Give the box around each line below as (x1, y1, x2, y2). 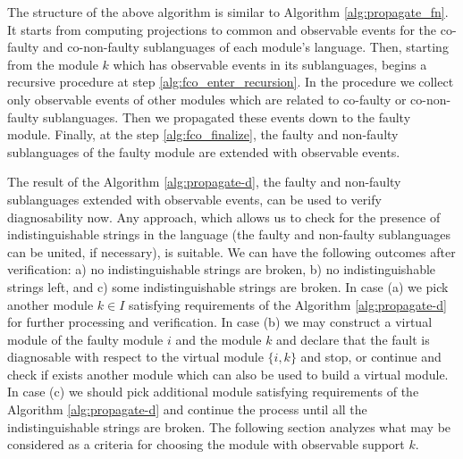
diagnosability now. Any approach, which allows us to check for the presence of (7, 207, 441, 226)
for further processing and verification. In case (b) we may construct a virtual (7, 313, 433, 331)
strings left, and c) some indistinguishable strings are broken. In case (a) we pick (7, 277, 449, 296)
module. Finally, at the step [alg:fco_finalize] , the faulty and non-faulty (7, 125, 399, 144)
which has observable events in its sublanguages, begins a (113, 54, 427, 73)
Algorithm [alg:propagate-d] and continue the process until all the (7, 400, 367, 419)
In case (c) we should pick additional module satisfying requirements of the (7, 382, 419, 401)
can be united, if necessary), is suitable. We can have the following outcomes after (7, 242, 456, 261)
